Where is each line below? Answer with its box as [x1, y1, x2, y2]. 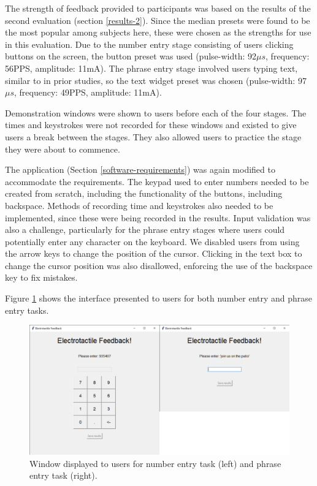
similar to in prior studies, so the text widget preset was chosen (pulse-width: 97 [5, 74, 307, 86]
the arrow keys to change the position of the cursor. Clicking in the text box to [5, 247, 302, 260]
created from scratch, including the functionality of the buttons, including [5, 187, 283, 200]
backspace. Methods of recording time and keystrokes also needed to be [5, 199, 273, 211]
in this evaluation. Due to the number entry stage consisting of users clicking [5, 37, 294, 50]
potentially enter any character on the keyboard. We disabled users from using [5, 235, 300, 248]
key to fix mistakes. [5, 271, 78, 284]
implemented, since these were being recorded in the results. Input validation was [5, 211, 311, 224]
